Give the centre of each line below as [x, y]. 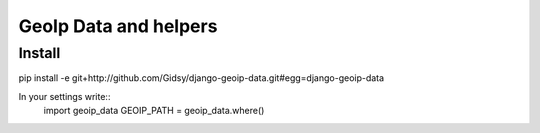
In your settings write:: [64, 96]
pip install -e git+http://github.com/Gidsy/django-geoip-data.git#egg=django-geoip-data [201, 78]
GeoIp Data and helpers [118, 26]
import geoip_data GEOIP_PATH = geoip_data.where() [154, 111]
